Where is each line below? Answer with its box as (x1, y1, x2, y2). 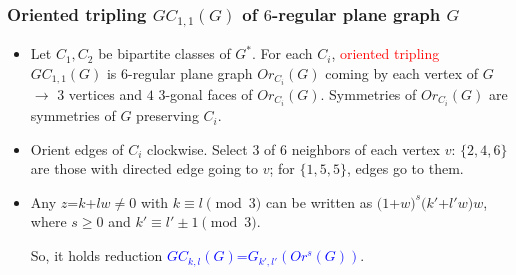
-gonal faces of (165, 84, 253, 105)
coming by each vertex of (325, 62, 479, 83)
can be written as (265, 191, 373, 212)
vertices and (68, 84, 143, 105)
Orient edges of (30, 138, 124, 159)
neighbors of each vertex (291, 138, 441, 159)
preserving (136, 105, 199, 126)
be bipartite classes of (98, 43, 231, 64)
